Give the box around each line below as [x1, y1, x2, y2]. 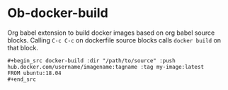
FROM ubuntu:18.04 [7, 69, 62, 77]
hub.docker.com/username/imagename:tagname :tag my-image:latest [7, 63, 204, 70]
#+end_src [7, 76, 37, 83]
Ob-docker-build [7, 5, 108, 21]
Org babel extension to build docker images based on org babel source [7, 28, 215, 37]
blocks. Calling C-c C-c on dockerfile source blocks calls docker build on [7, 35, 222, 44]
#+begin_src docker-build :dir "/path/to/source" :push [7, 57, 176, 64]
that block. [7, 43, 39, 52]
